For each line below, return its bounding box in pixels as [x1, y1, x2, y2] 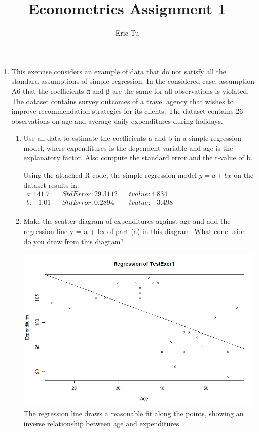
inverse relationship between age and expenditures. [23, 418, 181, 428]
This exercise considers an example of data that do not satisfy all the [11, 65, 227, 76]
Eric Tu [115, 27, 139, 38]
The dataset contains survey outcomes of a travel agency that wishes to [11, 95, 234, 106]
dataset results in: [23, 179, 79, 190]
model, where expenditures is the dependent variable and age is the [23, 142, 233, 153]
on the [234, 170, 254, 180]
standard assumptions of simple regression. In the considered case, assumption [11, 76, 255, 86]
